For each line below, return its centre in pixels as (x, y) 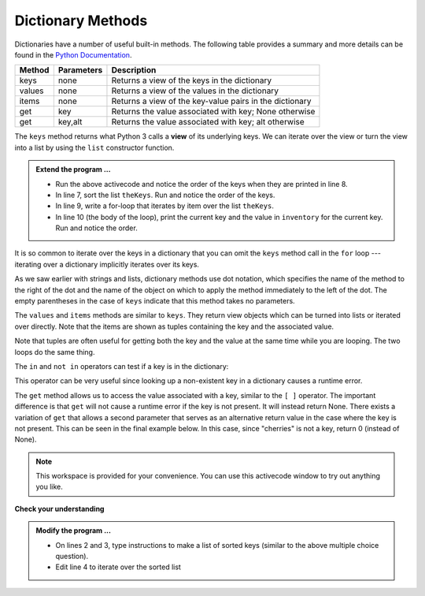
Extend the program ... (73, 169)
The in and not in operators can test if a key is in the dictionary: (122, 366)
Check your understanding (59, 508)
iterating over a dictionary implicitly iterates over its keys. (107, 264)
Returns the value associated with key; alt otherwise (208, 122)
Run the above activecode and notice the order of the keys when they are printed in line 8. (201, 184)
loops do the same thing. (55, 352)
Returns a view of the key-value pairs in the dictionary (211, 101)
